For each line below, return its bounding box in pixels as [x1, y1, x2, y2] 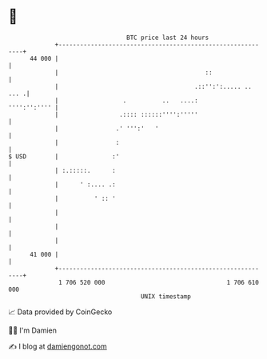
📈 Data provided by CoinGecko [8, 307, 113, 317]
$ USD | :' [8, 152, 120, 161]
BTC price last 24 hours [126, 34, 209, 42]
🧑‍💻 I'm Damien [8, 325, 58, 335]
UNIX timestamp [140, 292, 192, 301]
